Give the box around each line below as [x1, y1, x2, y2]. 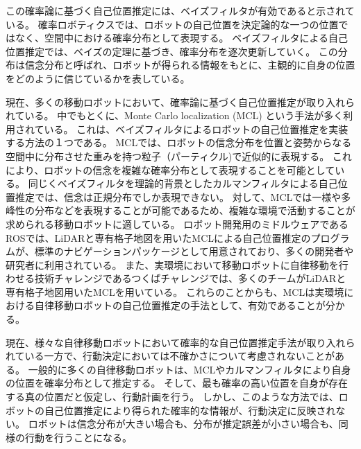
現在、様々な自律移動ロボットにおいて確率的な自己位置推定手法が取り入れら [6, 335, 355, 349]
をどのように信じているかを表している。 [6, 71, 190, 85]
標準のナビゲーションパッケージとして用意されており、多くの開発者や [34, 244, 354, 258]
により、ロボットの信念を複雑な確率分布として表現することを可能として [6, 162, 335, 177]
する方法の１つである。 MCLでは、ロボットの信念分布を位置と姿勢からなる [6, 135, 352, 150]
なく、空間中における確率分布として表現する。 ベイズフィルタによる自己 [15, 30, 349, 45]
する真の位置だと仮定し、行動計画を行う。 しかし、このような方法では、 [6, 389, 339, 404]
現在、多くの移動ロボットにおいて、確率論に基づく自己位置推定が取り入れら [6, 94, 355, 109]
